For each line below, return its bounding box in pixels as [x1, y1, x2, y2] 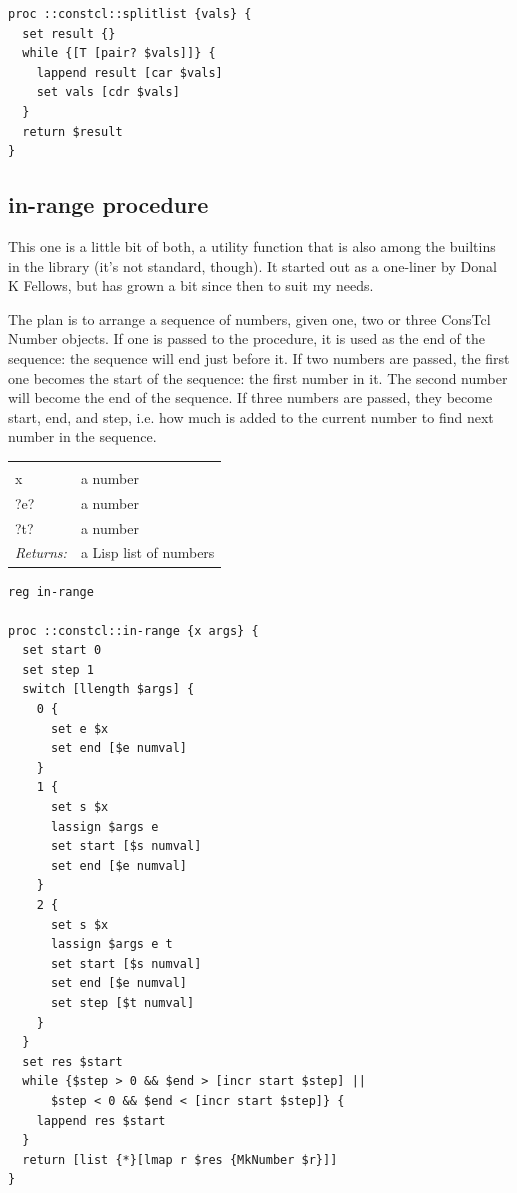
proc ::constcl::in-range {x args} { [8, 623, 259, 638]
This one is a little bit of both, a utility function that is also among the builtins [8, 235, 496, 256]
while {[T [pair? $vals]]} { [22, 46, 216, 61]
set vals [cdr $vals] [36, 85, 180, 100]
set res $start [22, 1054, 123, 1069]
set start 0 [22, 643, 102, 658]
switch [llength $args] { [22, 682, 195, 697]
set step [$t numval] [50, 995, 195, 1010]
